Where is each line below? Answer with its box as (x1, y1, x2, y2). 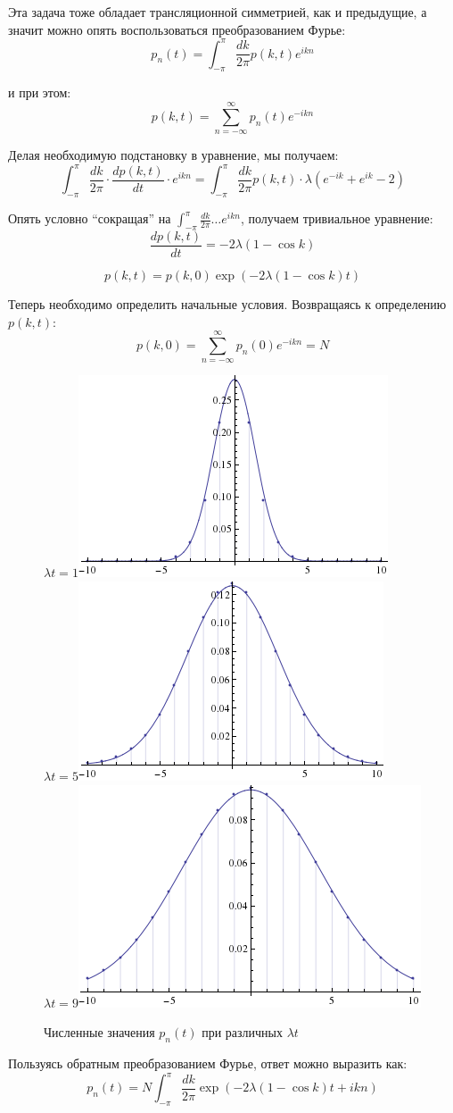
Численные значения (44, 1023, 155, 1042)
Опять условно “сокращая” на (8, 209, 171, 228)
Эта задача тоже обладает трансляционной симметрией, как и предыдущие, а (8, 3, 427, 21)
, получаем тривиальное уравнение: (240, 209, 433, 228)
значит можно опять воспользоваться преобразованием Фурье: (8, 20, 346, 38)
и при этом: (8, 83, 71, 102)
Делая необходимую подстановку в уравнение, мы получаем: (8, 146, 339, 164)
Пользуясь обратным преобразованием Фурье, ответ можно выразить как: (8, 1053, 408, 1072)
